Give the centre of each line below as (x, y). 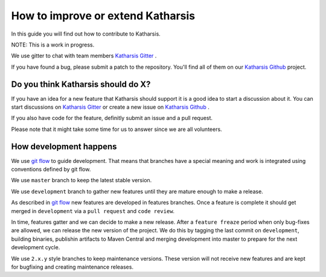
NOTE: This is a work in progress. (53, 45)
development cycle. (36, 247)
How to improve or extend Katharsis (103, 16)
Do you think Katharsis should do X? (81, 84)
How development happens (64, 146)
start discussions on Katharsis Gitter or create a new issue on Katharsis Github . (110, 107)
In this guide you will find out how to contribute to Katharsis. (86, 34)
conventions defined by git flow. (51, 170)
